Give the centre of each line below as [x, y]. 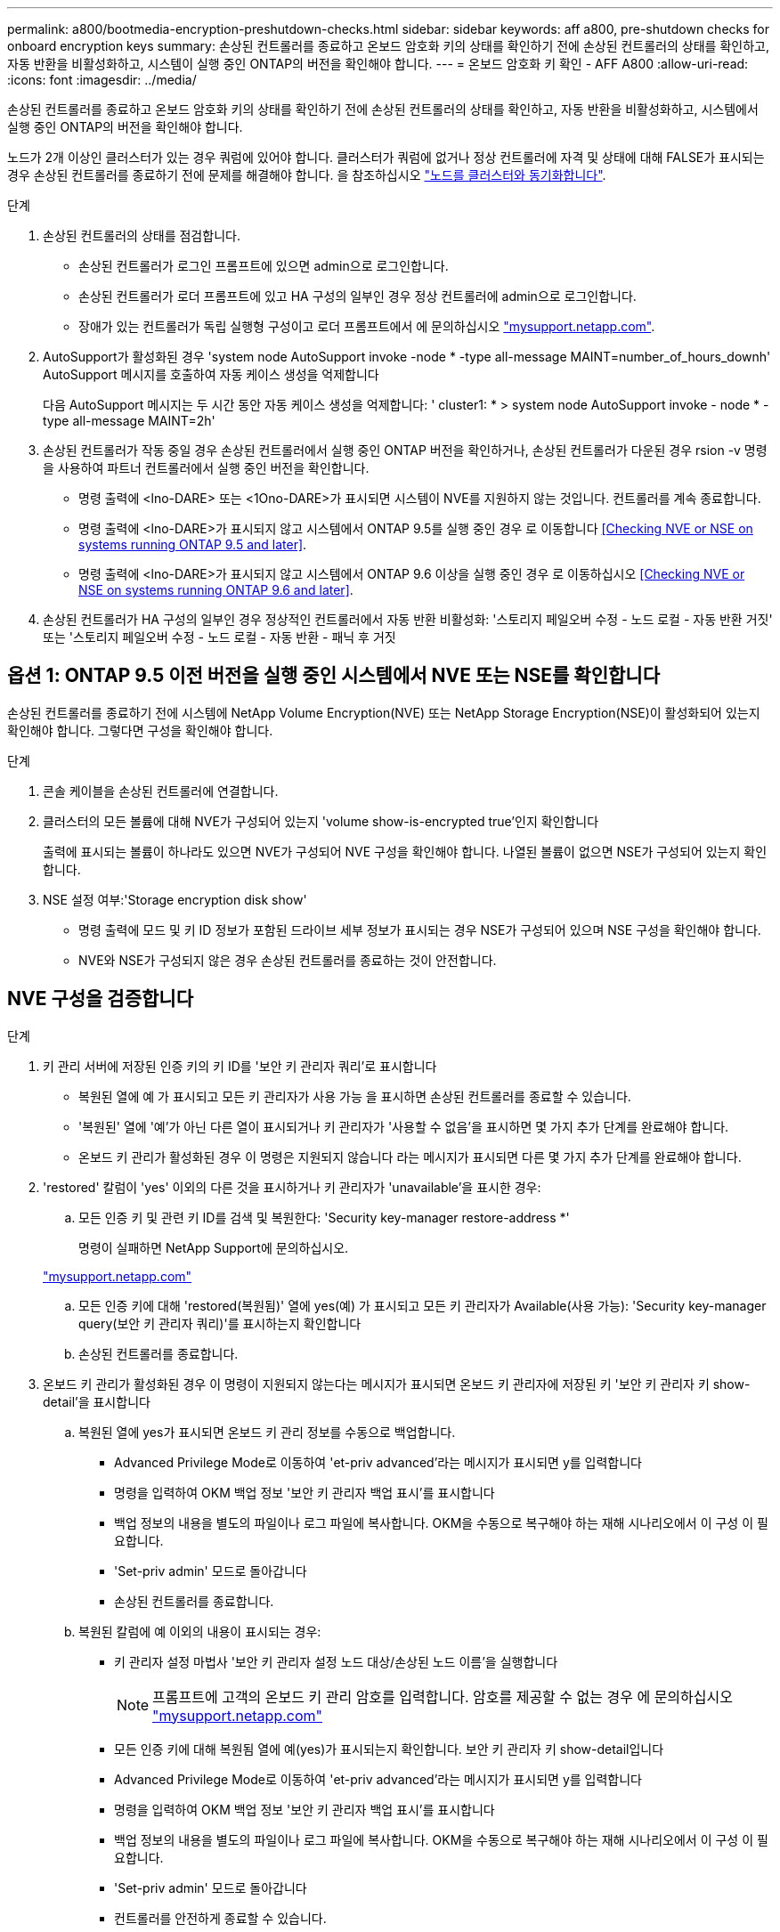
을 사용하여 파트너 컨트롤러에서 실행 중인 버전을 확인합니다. [206, 468]
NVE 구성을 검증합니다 [100, 999]
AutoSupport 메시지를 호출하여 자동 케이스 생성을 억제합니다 [211, 374]
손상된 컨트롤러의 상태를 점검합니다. [142, 235]
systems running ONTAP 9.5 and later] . [193, 544]
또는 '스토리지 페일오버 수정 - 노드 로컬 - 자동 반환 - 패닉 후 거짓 [219, 637]
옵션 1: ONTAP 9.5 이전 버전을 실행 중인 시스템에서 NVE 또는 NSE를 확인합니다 [333, 676]
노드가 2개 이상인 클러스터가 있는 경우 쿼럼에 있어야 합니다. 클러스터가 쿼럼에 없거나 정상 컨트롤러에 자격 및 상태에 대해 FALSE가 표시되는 [386, 157]
